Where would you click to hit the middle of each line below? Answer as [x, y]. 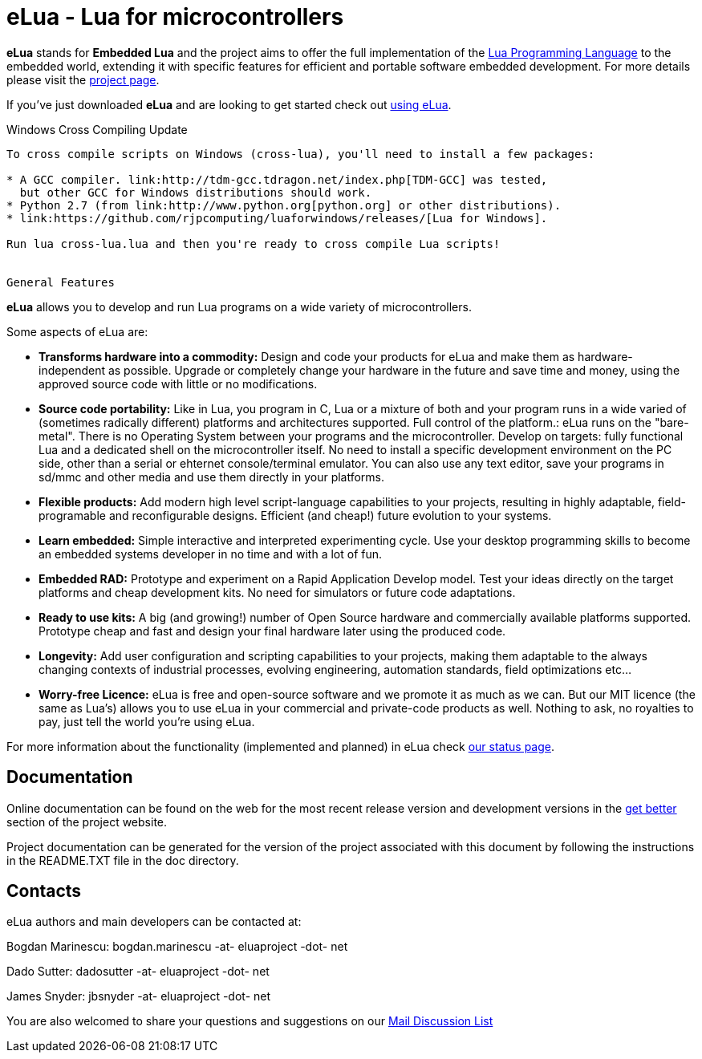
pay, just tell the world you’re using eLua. [147, 721]
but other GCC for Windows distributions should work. [196, 192]
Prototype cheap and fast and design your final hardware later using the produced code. [272, 631]
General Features [61, 282]
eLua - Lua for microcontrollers [175, 17]
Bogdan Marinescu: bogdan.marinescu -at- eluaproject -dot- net [177, 947]
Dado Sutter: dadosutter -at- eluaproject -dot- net [138, 972]
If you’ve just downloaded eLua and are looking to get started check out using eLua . [229, 104]
